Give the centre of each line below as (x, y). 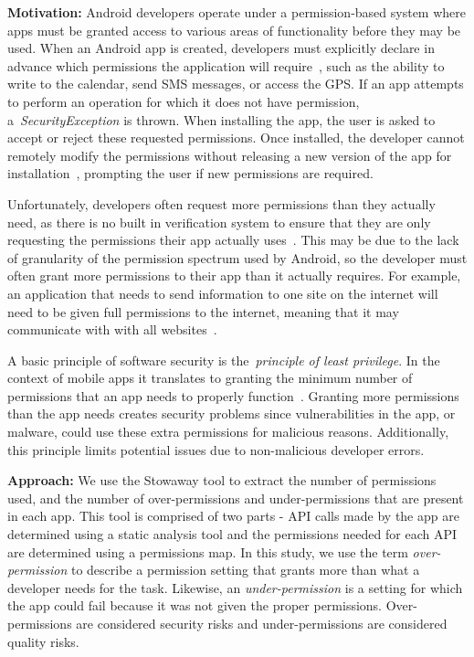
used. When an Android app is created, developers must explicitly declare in (221, 48)
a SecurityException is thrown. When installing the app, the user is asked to (221, 119)
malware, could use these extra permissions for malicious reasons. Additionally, (228, 432)
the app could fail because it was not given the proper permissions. (195, 605)
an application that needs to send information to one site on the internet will (223, 293)
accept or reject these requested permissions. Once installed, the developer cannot (236, 138)
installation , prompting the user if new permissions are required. (190, 173)
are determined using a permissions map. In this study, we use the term (208, 551)
